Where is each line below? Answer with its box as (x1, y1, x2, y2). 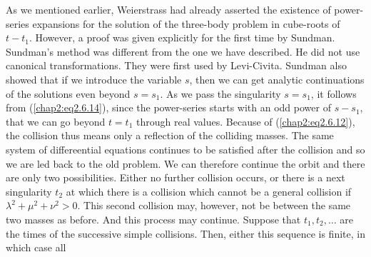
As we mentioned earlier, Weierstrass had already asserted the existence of (6, 2, 331, 16)
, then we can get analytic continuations (189, 71, 365, 86)
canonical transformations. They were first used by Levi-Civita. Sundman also (6, 58, 347, 73)
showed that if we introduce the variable (6, 71, 182, 86)
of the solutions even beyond (6, 86, 131, 101)
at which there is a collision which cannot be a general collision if (66, 183, 352, 198)
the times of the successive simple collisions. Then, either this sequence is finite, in (6, 226, 365, 241)
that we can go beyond (6, 114, 106, 128)
